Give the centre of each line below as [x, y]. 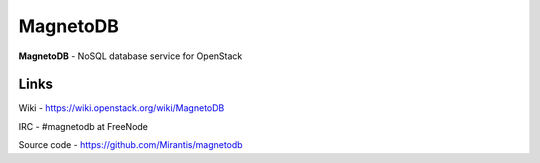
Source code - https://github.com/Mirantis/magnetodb [131, 145]
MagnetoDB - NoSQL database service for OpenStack [130, 56]
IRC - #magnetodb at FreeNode [83, 126]
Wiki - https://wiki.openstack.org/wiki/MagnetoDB [121, 108]
